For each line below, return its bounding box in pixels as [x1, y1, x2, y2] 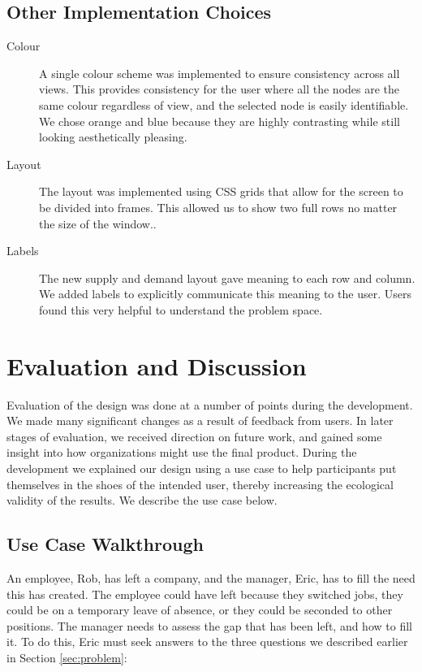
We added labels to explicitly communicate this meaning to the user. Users [39, 285, 411, 302]
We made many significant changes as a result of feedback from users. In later [6, 412, 394, 429]
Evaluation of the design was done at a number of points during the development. [6, 396, 413, 413]
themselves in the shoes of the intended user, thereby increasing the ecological [6, 475, 394, 492]
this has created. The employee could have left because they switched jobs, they [6, 585, 403, 602]
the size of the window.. [39, 215, 157, 232]
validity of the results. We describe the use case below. [6, 492, 278, 509]
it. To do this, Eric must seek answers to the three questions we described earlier [6, 633, 408, 650]
